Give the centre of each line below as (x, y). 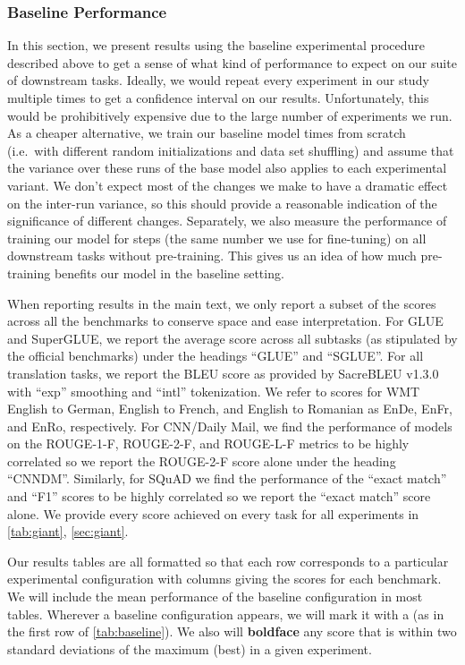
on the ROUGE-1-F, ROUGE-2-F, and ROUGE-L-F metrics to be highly (208, 443)
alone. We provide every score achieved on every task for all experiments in (213, 513)
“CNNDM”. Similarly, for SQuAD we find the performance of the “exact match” (227, 478)
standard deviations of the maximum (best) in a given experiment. (190, 648)
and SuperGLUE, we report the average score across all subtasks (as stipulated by (232, 338)
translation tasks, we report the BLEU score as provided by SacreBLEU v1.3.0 (223, 373)
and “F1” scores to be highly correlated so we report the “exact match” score (219, 496)
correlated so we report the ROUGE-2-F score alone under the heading (202, 460)
